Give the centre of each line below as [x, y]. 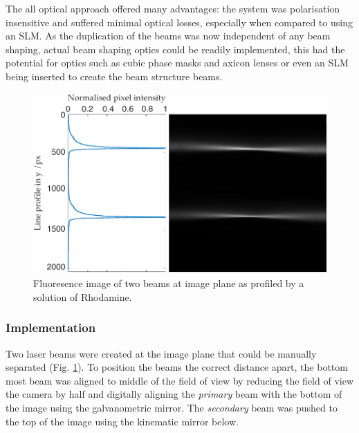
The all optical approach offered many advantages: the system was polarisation [173, 8]
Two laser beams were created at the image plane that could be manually [161, 353]
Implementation [51, 328]
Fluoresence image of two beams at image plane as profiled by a [169, 283]
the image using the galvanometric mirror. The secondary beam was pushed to [172, 408]
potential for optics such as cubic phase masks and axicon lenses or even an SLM [177, 63]
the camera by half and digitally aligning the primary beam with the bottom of [174, 394]
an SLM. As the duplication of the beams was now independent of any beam [168, 36]
